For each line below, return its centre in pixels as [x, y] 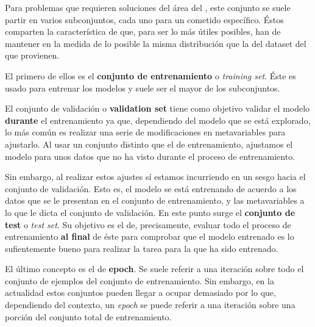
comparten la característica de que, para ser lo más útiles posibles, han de [143, 31]
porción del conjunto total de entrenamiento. [88, 316]
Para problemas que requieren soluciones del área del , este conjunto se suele [148, 7]
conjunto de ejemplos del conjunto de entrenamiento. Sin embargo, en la [140, 280]
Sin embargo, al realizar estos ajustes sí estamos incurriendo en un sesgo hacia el [155, 177]
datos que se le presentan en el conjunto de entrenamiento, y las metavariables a [155, 200]
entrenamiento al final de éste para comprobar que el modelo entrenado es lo [150, 236]
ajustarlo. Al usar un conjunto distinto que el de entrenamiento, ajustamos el [149, 144]
